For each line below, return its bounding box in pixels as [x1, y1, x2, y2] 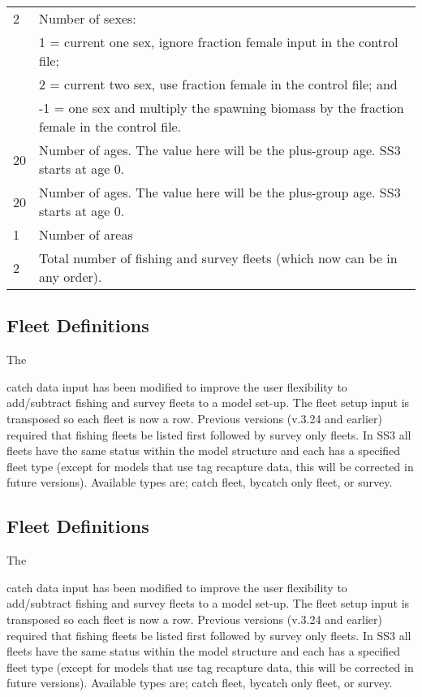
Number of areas [39, 225, 133, 244]
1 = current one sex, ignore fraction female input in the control [39, 32, 398, 51]
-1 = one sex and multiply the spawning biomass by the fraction [39, 98, 404, 117]
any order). [39, 267, 102, 286]
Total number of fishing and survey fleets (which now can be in [39, 249, 398, 267]
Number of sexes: [39, 9, 136, 28]
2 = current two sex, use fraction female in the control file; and [39, 75, 398, 93]
